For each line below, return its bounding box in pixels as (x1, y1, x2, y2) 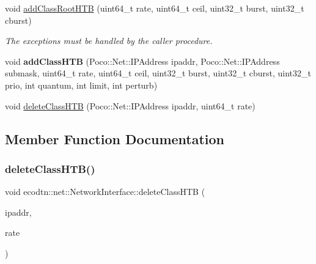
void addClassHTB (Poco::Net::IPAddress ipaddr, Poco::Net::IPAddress (5, 54, 280, 67)
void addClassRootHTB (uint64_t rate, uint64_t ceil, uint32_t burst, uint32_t (5, 2, 304, 14)
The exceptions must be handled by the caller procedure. (5, 34, 213, 47)
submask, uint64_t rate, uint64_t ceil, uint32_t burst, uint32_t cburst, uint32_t (5, 67, 311, 79)
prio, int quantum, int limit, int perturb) (5, 78, 158, 91)
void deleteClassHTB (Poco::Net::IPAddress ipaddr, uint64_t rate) (5, 99, 255, 112)
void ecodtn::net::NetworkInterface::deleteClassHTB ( (5, 185, 205, 198)
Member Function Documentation (5, 129, 225, 148)
